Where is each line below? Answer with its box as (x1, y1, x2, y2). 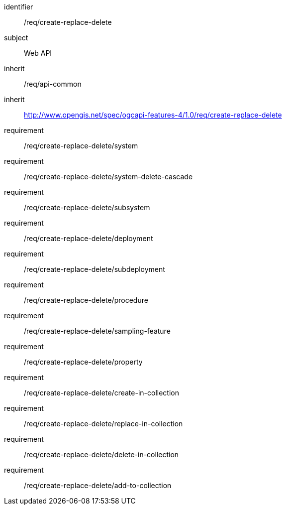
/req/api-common (24, 80, 82, 88)
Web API (24, 49, 52, 57)
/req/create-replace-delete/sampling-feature (24, 327, 171, 335)
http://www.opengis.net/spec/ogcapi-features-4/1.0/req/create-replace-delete (24, 111, 282, 119)
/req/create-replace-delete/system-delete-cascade (24, 172, 193, 181)
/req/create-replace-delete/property (24, 358, 143, 366)
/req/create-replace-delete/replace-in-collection (24, 419, 183, 428)
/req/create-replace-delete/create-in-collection (24, 388, 179, 397)
